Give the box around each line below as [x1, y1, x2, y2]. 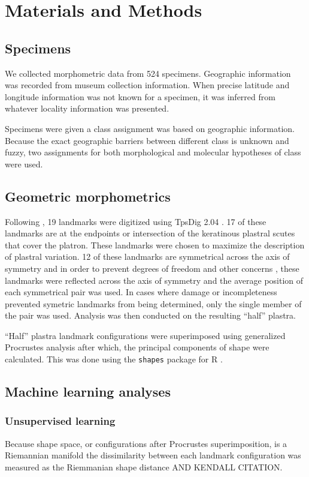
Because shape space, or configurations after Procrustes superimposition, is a [5, 437, 287, 449]
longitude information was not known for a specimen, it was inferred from [5, 90, 275, 103]
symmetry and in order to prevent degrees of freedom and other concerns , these [5, 262, 299, 274]
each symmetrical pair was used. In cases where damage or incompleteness [5, 286, 277, 298]
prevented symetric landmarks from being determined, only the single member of [5, 297, 302, 310]
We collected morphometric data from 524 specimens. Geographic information [5, 67, 291, 79]
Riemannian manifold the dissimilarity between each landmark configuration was [5, 449, 301, 461]
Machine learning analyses [5, 382, 171, 401]
